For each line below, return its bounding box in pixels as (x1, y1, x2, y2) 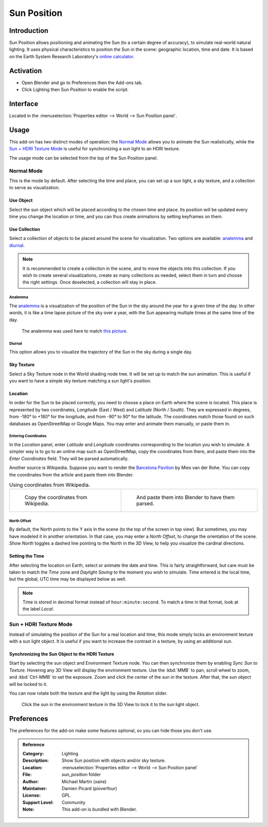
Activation (9, 66, 42, 75)
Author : (22, 778, 39, 784)
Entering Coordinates (9, 434, 47, 439)
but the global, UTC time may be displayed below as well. (9, 576, 127, 582)
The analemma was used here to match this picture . (21, 328, 128, 334)
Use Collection (9, 227, 41, 233)
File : (22, 772, 32, 778)
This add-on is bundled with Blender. (62, 807, 137, 813)
